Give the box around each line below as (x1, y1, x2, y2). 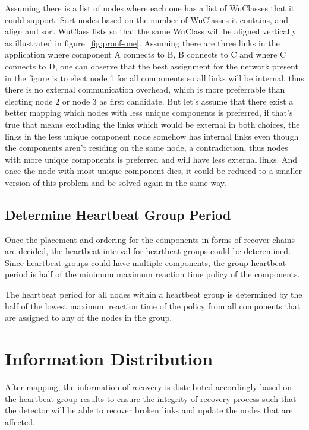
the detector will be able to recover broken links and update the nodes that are (5, 404, 293, 416)
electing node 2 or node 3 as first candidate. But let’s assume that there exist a (5, 94, 294, 107)
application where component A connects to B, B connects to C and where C (5, 48, 286, 61)
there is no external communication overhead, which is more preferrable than (5, 83, 285, 96)
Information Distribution (5, 346, 213, 371)
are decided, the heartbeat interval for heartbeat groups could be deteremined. (5, 245, 291, 257)
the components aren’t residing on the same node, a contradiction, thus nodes (5, 141, 288, 154)
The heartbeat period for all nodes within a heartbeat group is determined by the (5, 288, 302, 301)
